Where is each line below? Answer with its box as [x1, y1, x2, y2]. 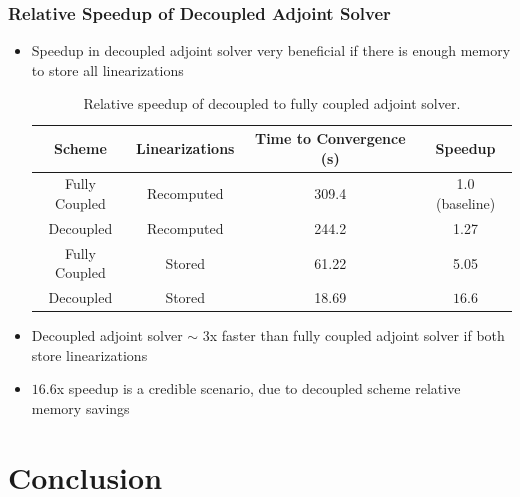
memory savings [31, 398, 130, 419]
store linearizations [31, 344, 148, 365]
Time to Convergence [254, 128, 406, 148]
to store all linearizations [31, 59, 184, 80]
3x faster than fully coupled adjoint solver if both [202, 325, 505, 346]
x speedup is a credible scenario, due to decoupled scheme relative [56, 378, 461, 399]
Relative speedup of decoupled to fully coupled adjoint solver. [83, 93, 461, 114]
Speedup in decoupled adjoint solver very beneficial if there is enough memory [31, 40, 511, 61]
